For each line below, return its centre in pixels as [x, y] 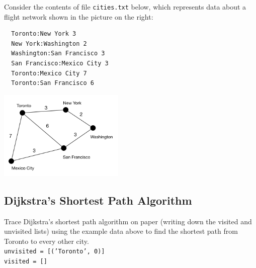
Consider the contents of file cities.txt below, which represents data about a [125, 7]
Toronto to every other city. [47, 241]
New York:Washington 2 [49, 43]
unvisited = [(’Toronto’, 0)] [55, 252]
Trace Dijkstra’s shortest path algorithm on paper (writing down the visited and [128, 221]
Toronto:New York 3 [44, 34]
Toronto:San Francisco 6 [53, 83]
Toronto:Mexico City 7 [49, 73]
